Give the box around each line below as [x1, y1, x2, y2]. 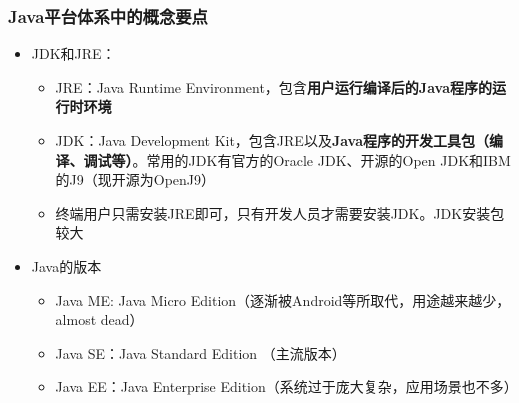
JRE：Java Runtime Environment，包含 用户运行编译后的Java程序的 [55, 76, 492, 97]
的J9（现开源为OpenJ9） [55, 169, 216, 190]
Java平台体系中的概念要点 [8, 3, 208, 28]
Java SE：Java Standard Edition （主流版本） [55, 342, 346, 363]
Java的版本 [31, 255, 102, 276]
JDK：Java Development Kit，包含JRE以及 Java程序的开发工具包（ [55, 130, 490, 150]
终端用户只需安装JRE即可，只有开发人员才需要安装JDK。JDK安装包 [55, 202, 505, 223]
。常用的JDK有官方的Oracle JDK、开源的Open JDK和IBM [132, 149, 511, 170]
